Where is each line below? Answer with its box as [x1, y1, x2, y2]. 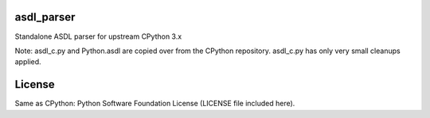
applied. [14, 57, 41, 67]
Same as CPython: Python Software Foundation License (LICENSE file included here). [14, 99, 295, 108]
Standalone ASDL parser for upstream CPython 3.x [14, 32, 182, 41]
